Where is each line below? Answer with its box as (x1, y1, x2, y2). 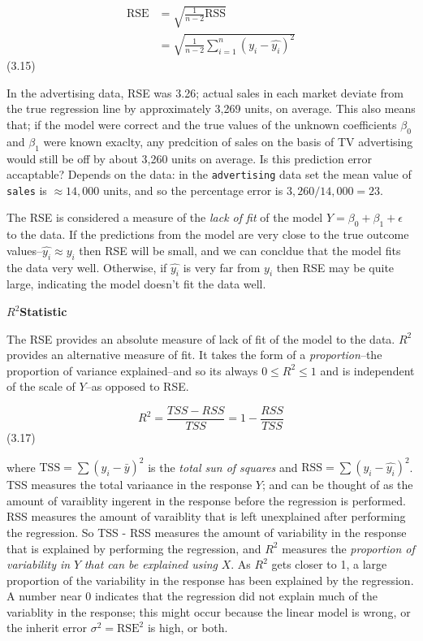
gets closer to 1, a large (271, 556, 387, 573)
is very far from (183, 258, 261, 275)
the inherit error (6, 619, 87, 636)
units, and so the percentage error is (103, 181, 283, 198)
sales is (6, 181, 47, 198)
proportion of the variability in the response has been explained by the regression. (6, 571, 414, 588)
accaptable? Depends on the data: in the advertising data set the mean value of (6, 166, 412, 183)
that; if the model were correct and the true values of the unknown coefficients (6, 115, 397, 132)
